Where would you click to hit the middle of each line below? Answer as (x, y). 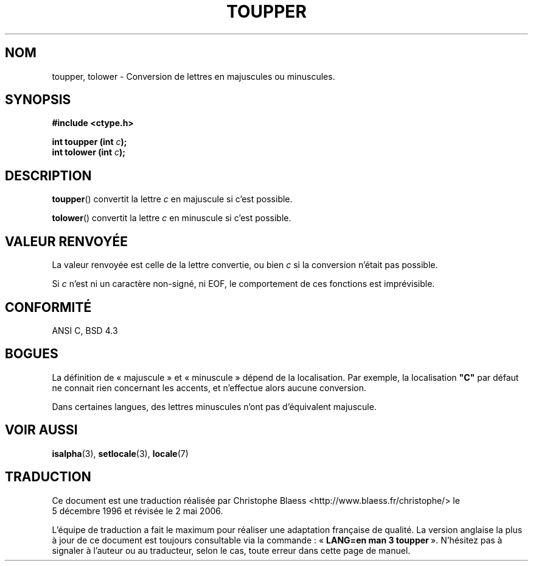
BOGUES (32, 354)
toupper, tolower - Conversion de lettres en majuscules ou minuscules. (193, 76)
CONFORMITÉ (48, 307)
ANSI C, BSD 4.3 (85, 330)
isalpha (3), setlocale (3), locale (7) (120, 453)
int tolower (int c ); (89, 152)
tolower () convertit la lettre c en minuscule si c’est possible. (172, 218)
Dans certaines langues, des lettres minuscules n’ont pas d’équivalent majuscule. (214, 406)
